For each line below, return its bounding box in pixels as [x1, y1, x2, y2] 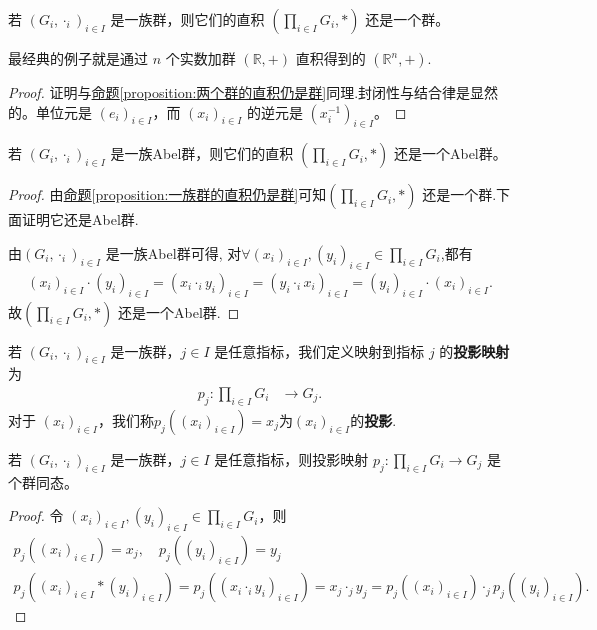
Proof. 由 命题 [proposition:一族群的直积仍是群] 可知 [8, 184, 327, 205]
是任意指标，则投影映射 [214, 448, 369, 469]
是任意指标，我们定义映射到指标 [214, 340, 425, 361]
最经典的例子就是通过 [8, 48, 148, 68]
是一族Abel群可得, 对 [105, 242, 242, 263]
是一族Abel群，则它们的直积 [110, 143, 294, 164]
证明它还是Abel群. [21, 209, 139, 230]
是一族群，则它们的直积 [110, 9, 265, 29]
